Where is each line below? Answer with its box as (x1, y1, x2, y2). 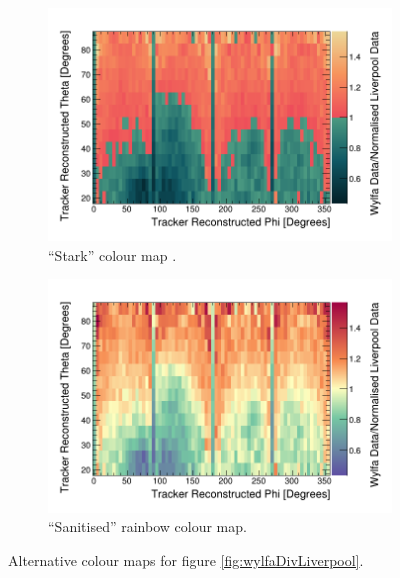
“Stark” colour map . (48, 244, 177, 265)
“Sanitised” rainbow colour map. (48, 516, 247, 537)
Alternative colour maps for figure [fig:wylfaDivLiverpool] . (8, 549, 364, 570)
